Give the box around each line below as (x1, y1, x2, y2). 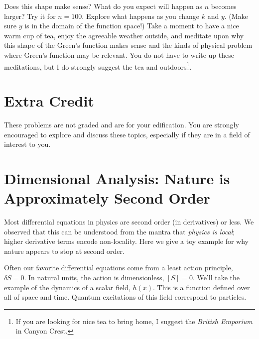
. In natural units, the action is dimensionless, (24, 272, 164, 282)
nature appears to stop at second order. (4, 245, 125, 256)
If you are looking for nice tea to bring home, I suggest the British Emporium (15, 316, 253, 326)
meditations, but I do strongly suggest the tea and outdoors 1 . (4, 60, 192, 72)
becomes (211, 1, 237, 11)
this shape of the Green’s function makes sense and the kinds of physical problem (4, 40, 253, 50)
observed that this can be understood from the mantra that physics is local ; (4, 226, 235, 236)
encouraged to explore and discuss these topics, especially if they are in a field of (4, 129, 250, 139)
